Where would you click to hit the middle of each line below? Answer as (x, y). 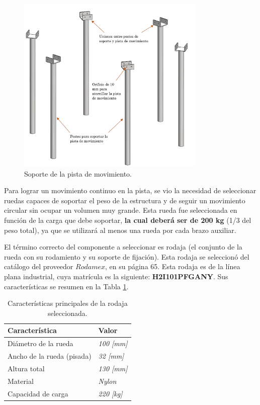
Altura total (26, 368)
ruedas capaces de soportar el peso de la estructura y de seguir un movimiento (125, 200)
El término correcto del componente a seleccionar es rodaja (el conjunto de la (123, 247)
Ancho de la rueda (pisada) (50, 356)
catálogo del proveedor (39, 266)
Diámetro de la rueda (40, 343)
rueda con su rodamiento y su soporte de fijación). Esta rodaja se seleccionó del (127, 256)
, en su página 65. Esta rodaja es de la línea (173, 266)
